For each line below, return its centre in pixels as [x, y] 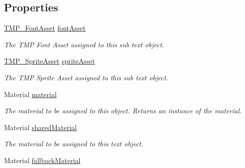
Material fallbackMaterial [42, 160]
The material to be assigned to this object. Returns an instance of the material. [123, 111]
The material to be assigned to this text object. [74, 144]
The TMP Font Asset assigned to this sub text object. [84, 44]
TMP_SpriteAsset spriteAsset [50, 61]
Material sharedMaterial [40, 127]
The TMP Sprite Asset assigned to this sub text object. [86, 77]
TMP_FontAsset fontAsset [45, 28]
